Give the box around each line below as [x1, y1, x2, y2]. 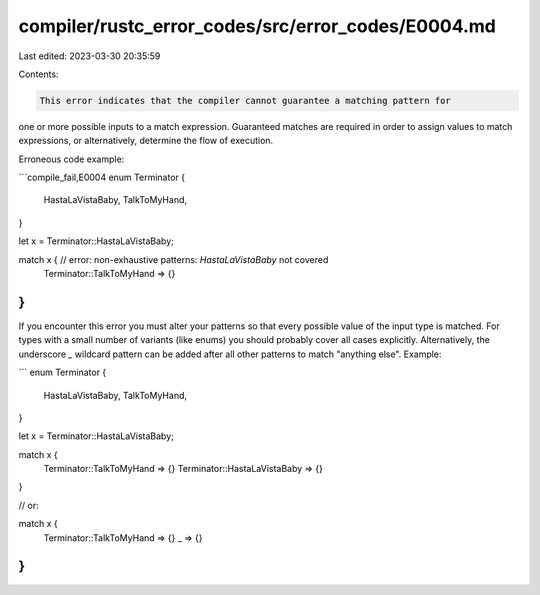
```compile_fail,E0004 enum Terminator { [18, 171, 185, 184]
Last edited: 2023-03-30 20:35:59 [18, 50, 161, 62]
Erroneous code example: [18, 153, 125, 165]
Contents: [18, 68, 59, 80]
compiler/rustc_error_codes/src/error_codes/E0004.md [18, 15, 497, 37]
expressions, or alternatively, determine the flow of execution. [18, 135, 274, 147]
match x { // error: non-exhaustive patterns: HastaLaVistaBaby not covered [18, 253, 329, 265]
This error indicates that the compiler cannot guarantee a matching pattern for [39, 95, 452, 106]
